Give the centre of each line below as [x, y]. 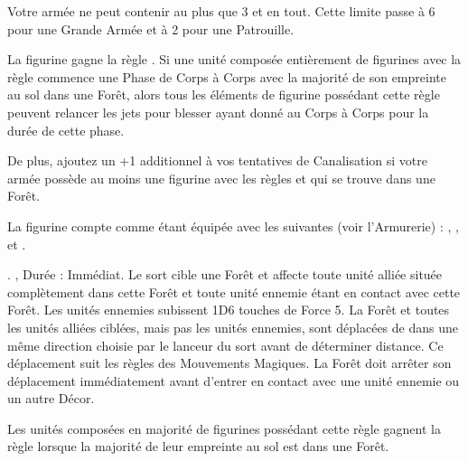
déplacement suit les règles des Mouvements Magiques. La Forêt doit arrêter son [229, 363]
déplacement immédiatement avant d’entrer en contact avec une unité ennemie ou [234, 380]
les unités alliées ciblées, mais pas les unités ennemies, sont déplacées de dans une [233, 327]
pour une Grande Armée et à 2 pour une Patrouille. [151, 28]
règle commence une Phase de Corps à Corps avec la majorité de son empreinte [227, 76]
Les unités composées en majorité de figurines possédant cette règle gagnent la [224, 428]
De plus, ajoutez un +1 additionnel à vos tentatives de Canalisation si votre [217, 160]
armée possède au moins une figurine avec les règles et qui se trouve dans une [221, 178]
